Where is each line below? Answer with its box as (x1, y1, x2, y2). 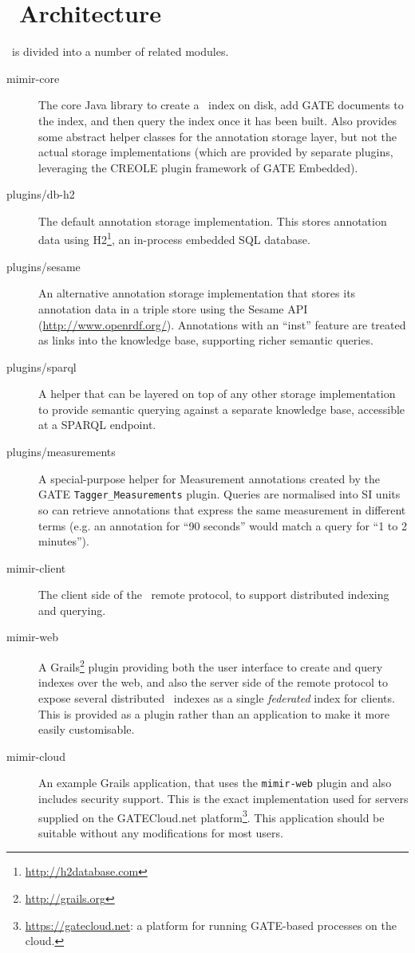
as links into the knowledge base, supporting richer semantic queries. (38, 332, 373, 349)
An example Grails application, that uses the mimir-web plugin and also (38, 774, 392, 791)
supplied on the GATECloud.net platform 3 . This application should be (38, 806, 385, 825)
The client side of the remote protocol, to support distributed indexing (38, 586, 389, 603)
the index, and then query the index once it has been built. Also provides (38, 112, 397, 128)
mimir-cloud (6, 747, 65, 764)
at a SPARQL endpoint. (38, 416, 156, 433)
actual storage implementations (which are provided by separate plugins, (38, 144, 393, 160)
